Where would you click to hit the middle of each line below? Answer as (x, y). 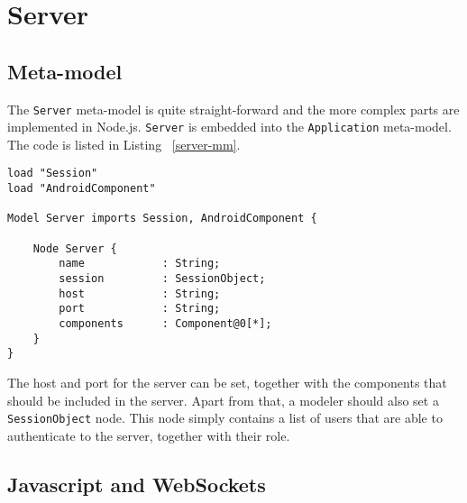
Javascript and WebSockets (137, 484)
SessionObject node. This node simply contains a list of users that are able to (225, 418)
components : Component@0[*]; (165, 324)
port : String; (140, 309)
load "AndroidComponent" (82, 189)
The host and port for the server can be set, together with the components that (227, 383)
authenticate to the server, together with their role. (149, 435)
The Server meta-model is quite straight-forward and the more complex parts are (233, 109)
